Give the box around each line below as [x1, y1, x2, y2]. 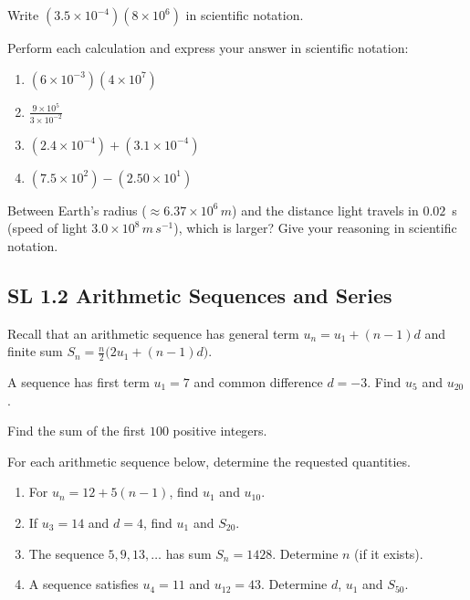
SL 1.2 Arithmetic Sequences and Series [7, 280, 392, 309]
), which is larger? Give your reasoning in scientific [173, 218, 457, 237]
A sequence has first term [7, 372, 150, 391]
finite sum [7, 342, 63, 361]
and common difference [193, 372, 323, 391]
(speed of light [7, 218, 88, 237]
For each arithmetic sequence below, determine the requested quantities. [7, 451, 411, 470]
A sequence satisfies [28, 574, 139, 594]
